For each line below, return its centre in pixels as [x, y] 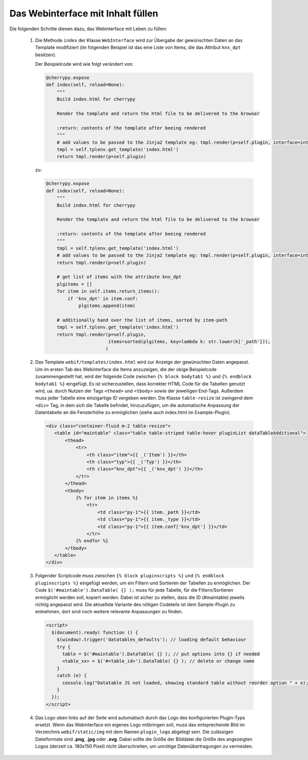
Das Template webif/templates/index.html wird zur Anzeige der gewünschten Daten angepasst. [142, 362]
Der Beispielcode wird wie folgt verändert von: [84, 64]
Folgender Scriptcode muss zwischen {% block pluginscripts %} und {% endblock [130, 576]
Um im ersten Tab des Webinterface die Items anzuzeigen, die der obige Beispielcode [126, 369]
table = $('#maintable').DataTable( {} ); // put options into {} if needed [161, 654]
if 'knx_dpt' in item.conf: [103, 298]
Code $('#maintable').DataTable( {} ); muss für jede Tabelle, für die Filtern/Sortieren [134, 590]
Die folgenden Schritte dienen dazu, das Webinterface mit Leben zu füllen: [88, 29]
